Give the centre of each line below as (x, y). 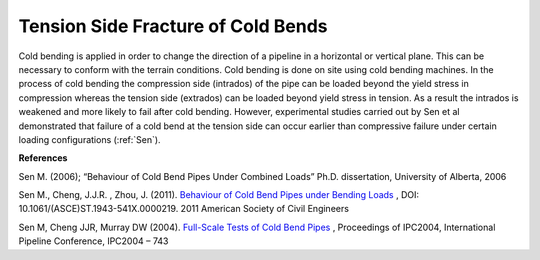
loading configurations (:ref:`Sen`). (89, 139)
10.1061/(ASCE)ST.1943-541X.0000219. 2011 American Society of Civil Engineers (184, 209)
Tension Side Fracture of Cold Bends (173, 26)
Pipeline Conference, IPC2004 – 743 (93, 241)
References (43, 158)
